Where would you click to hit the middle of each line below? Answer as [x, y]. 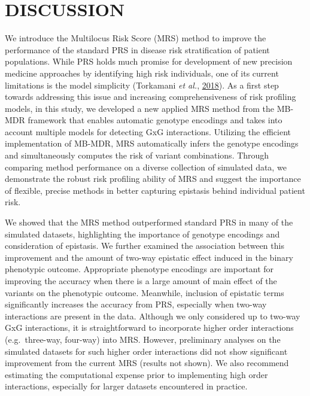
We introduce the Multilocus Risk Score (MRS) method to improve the [136, 38]
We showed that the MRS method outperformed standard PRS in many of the [149, 222]
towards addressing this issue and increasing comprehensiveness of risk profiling [151, 97]
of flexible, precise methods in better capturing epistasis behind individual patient [155, 190]
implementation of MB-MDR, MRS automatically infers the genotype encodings [152, 143]
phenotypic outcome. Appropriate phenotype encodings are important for [139, 269]
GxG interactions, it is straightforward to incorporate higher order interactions [149, 328]
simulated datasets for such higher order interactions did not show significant [146, 351]
